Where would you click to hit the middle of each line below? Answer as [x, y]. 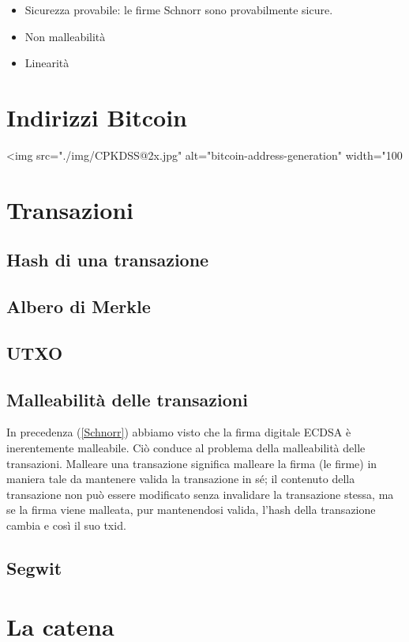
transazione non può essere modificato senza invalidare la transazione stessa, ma [200, 494]
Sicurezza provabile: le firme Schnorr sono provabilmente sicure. [179, 9]
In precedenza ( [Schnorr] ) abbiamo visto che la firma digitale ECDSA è [179, 432]
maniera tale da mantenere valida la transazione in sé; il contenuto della [181, 479]
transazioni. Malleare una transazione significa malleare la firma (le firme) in [192, 463]
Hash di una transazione [108, 260]
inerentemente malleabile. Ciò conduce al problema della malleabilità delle [186, 448]
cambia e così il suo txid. [66, 525]
